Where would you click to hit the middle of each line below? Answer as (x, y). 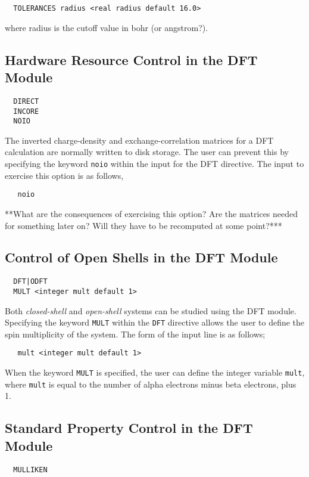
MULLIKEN (30, 470)
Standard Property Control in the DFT (129, 428)
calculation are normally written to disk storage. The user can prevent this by (147, 152)
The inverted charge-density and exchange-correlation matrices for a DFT (139, 140)
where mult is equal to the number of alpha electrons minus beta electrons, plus (151, 384)
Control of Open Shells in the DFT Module (141, 257)
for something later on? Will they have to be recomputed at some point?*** (143, 225)
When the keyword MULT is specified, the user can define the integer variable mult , (155, 372)
